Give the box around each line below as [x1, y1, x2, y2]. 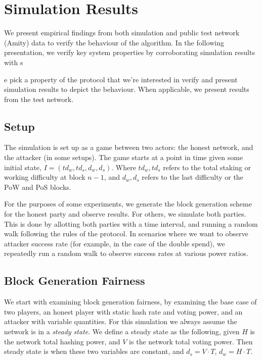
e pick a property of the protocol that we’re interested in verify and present [4, 74, 238, 84]
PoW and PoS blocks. [4, 181, 71, 192]
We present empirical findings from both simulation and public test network [4, 27, 240, 38]
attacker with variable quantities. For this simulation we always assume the [4, 316, 237, 327]
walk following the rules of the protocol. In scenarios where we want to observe [4, 228, 248, 239]
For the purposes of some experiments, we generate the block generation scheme [4, 198, 252, 209]
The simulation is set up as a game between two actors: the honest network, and [4, 142, 253, 152]
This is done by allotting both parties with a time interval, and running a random [4, 218, 258, 229]
